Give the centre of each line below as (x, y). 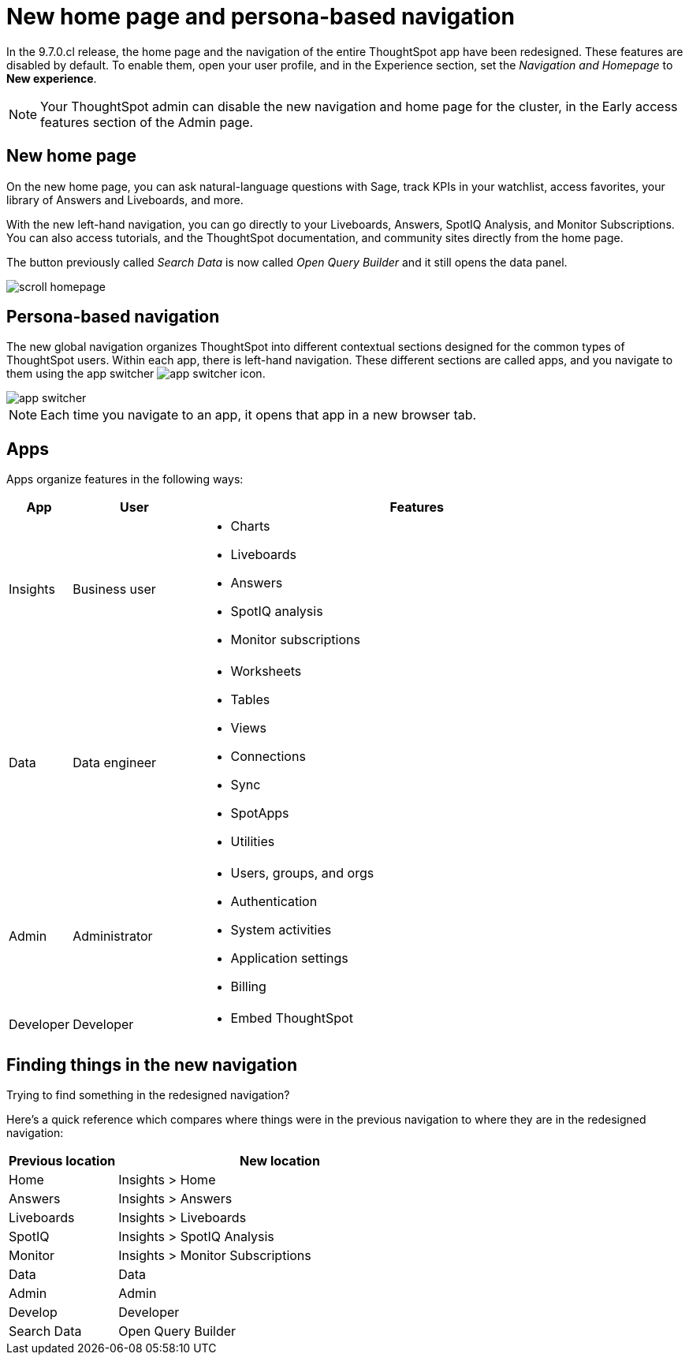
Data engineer (115, 763)
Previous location (62, 1161)
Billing (248, 987)
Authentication (274, 902)
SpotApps (260, 813)
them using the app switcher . (136, 374)
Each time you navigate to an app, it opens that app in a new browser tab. (259, 415)
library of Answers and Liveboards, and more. (125, 199)
